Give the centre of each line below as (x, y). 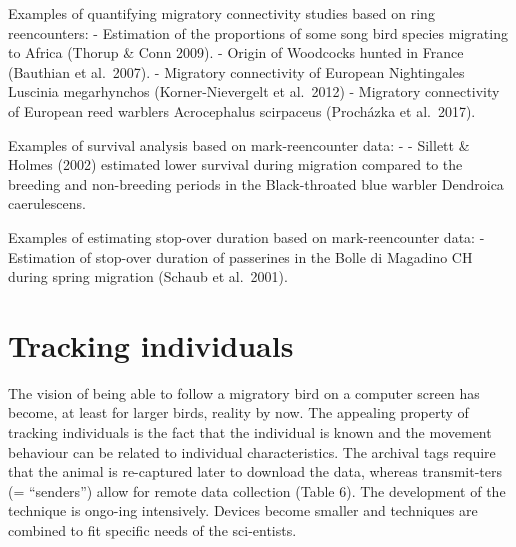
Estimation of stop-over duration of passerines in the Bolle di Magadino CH (240, 256)
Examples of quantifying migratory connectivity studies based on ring (221, 13)
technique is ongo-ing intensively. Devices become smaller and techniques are (243, 510)
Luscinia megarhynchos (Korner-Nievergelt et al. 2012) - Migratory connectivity (254, 91)
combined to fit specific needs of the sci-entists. (152, 530)
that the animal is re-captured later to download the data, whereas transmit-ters (255, 471)
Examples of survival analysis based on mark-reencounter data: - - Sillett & (239, 144)
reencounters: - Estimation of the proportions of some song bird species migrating (258, 32)
